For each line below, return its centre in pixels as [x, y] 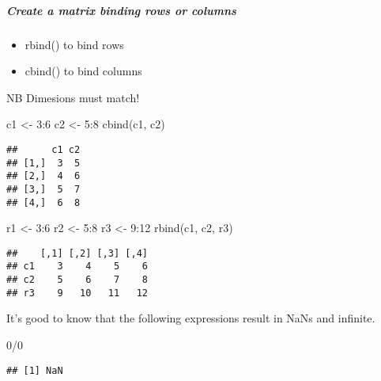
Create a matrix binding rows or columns [121, 10]
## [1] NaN [35, 370]
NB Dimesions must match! [73, 97]
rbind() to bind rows [74, 44]
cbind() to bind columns [83, 71]
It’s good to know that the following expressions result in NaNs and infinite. [191, 318]
